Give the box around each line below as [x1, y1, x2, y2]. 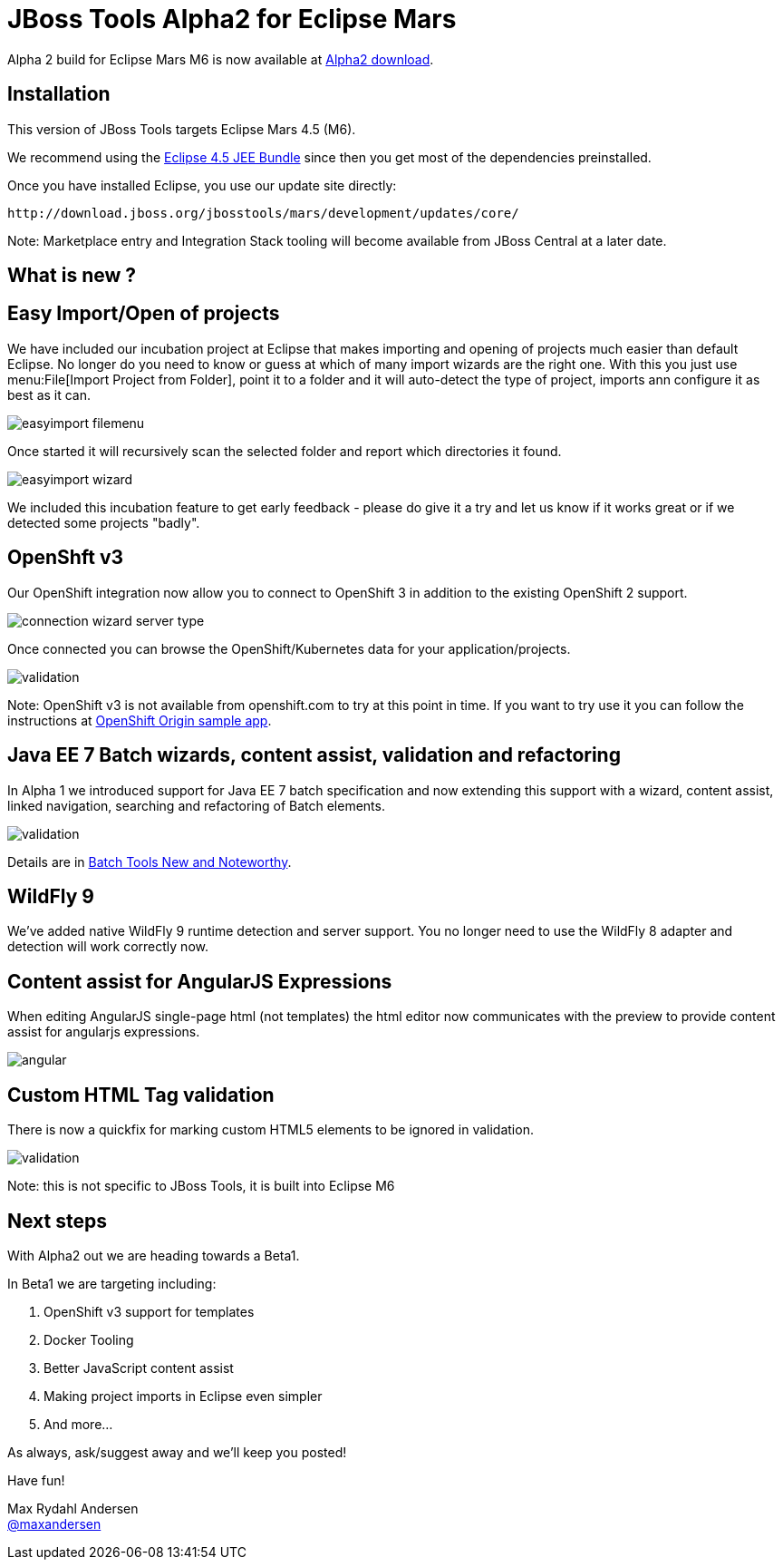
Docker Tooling [43, 1331, 134, 1348]
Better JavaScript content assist [43, 1359, 234, 1376]
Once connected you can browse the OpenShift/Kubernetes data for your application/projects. [7, 640, 571, 657]
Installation [7, 83, 111, 106]
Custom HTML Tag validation [7, 1083, 275, 1106]
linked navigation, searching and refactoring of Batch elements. [7, 797, 385, 813]
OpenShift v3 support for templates [43, 1303, 255, 1319]
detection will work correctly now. [7, 939, 208, 955]
